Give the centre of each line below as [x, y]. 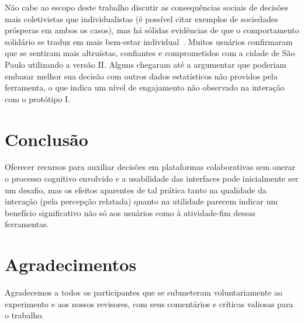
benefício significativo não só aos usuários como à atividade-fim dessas [130, 212]
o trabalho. [24, 315]
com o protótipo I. [38, 98]
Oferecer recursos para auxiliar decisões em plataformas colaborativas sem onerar [150, 167]
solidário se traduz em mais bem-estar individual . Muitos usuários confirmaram [149, 41]
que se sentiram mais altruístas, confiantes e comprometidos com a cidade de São [150, 53]
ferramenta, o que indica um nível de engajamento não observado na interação [145, 87]
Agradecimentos [71, 264]
